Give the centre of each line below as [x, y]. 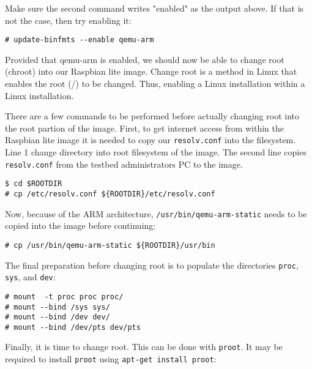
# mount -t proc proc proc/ [64, 296]
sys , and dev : [30, 277]
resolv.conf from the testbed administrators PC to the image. [124, 164]
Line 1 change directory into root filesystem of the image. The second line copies [156, 152]
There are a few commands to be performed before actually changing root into [152, 116]
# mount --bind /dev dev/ [58, 317]
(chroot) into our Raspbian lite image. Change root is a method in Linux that [151, 71]
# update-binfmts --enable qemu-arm [80, 40]
